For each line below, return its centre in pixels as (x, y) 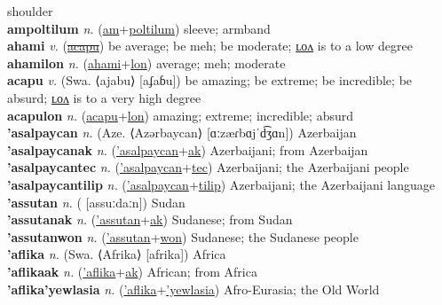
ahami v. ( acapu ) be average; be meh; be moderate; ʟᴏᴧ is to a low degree (210, 46)
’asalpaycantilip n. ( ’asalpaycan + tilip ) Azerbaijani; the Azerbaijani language (221, 184)
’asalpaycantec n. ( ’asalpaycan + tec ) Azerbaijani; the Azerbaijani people (208, 167)
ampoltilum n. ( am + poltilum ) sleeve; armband (139, 28)
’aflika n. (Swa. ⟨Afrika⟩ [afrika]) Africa (117, 254)
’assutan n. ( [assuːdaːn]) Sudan (96, 202)
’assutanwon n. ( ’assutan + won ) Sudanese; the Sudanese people (183, 236)
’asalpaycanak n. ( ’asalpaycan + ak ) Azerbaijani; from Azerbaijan (188, 149)
